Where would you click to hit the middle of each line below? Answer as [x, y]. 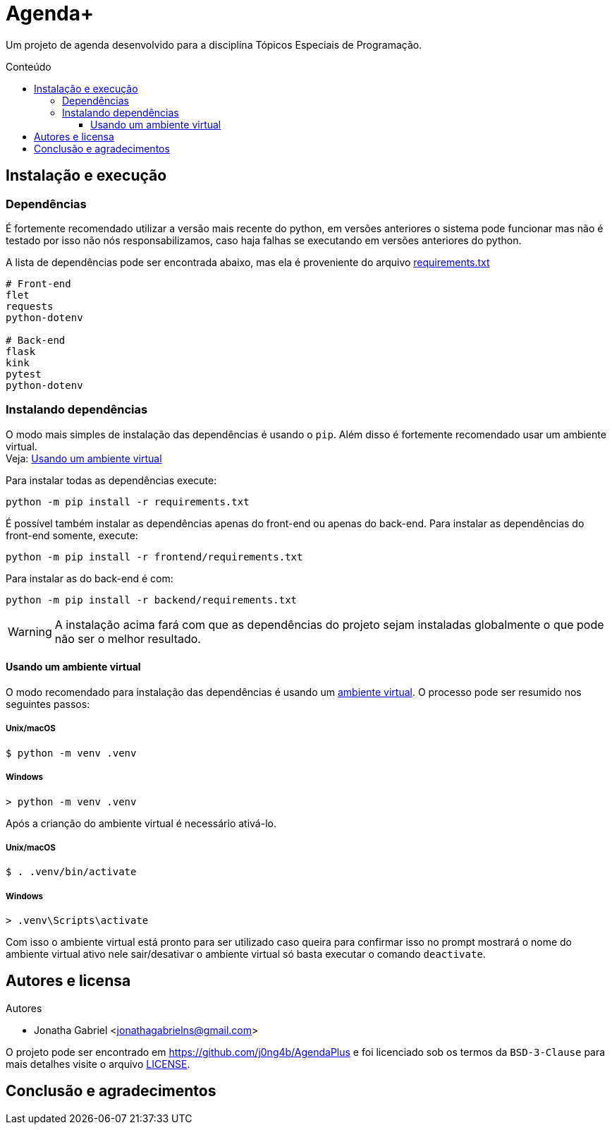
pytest [24, 374]
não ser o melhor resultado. [128, 638]
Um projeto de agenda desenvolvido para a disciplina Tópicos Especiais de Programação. [214, 44]
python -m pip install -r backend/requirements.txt [152, 600]
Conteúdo [29, 66]
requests [30, 306]
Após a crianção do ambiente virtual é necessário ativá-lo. [141, 823]
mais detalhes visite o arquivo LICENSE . [98, 1064]
